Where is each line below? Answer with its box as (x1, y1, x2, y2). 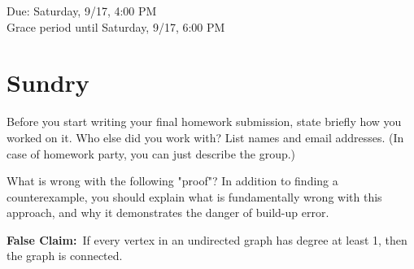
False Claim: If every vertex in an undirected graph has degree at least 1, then (7, 231, 407, 248)
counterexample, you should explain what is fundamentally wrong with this (7, 188, 382, 205)
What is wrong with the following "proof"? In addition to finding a (7, 172, 338, 189)
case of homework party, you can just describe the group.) (7, 145, 296, 162)
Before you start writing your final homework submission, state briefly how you (7, 113, 402, 130)
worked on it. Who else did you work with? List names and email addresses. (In (7, 128, 404, 145)
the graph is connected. (7, 247, 123, 264)
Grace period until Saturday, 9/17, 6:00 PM (7, 18, 225, 35)
